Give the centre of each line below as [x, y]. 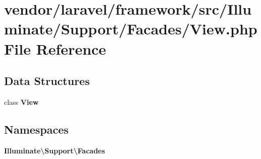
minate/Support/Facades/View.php [131, 29]
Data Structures [47, 81]
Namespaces [36, 129]
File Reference [55, 48]
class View [21, 102]
